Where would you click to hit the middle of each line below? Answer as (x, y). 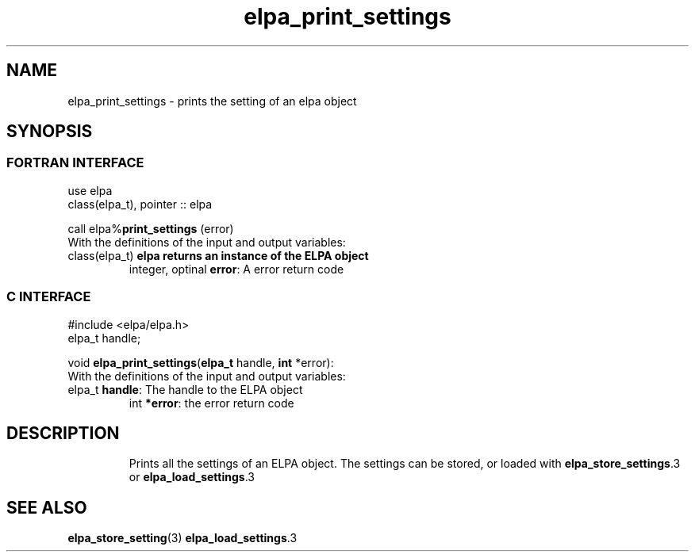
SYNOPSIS (50, 132)
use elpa (90, 190)
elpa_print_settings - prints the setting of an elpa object (212, 101)
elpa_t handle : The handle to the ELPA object (185, 389)
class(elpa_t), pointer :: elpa (140, 204)
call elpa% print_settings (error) (151, 228)
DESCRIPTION (63, 433)
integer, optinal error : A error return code (236, 269)
